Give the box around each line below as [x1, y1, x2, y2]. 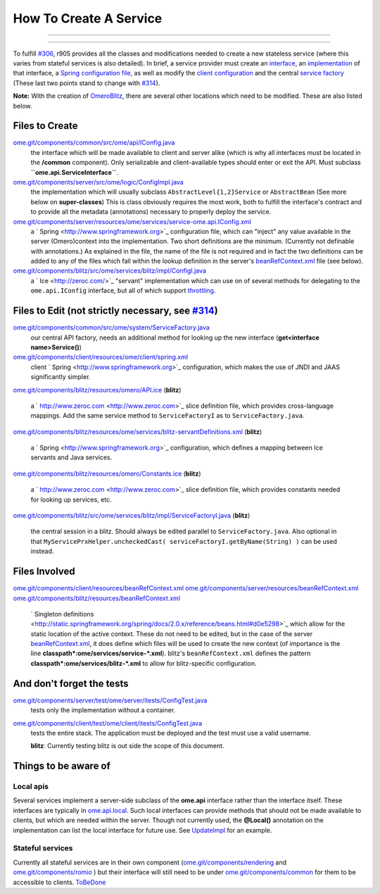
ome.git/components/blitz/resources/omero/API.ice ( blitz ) [13, 385, 182, 394]
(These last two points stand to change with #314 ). [13, 78, 160, 87]
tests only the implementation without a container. [30, 706, 176, 714]
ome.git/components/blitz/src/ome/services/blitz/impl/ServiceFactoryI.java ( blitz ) [13, 511, 251, 520]
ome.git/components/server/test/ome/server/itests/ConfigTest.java [13, 696, 208, 704]
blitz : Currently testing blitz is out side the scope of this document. [30, 742, 224, 750]
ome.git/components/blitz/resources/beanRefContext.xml [13, 594, 181, 602]
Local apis [13, 782, 49, 792]
